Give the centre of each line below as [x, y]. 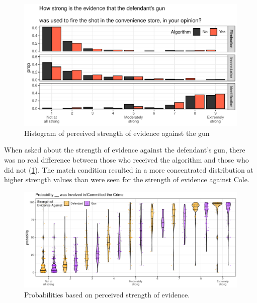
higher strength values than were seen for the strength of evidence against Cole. [127, 179]
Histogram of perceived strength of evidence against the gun [117, 133]
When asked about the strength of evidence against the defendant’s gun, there [125, 150]
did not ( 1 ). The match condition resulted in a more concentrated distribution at [129, 169]
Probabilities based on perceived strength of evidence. [107, 294]
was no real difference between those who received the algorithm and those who [126, 160]
